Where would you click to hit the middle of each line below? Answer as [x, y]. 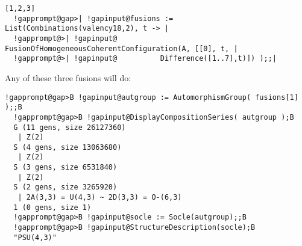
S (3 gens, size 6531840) [65, 168]
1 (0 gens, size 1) [52, 207]
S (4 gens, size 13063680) [68, 147]
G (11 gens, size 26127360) [70, 127]
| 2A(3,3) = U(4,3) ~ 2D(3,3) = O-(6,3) [100, 198]
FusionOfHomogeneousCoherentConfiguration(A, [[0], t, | [121, 48]
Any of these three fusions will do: [68, 77]
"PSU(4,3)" [35, 237]
